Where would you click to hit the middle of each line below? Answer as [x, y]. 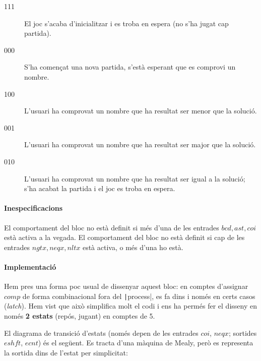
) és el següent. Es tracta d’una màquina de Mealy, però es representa [146, 343]
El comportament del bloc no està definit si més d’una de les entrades [112, 227]
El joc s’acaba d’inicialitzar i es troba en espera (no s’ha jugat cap [126, 23]
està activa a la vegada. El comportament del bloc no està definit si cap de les [124, 237]
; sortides [243, 333]
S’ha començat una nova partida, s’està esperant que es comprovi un [130, 67]
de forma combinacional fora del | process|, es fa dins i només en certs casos [139, 296]
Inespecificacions [34, 208]
